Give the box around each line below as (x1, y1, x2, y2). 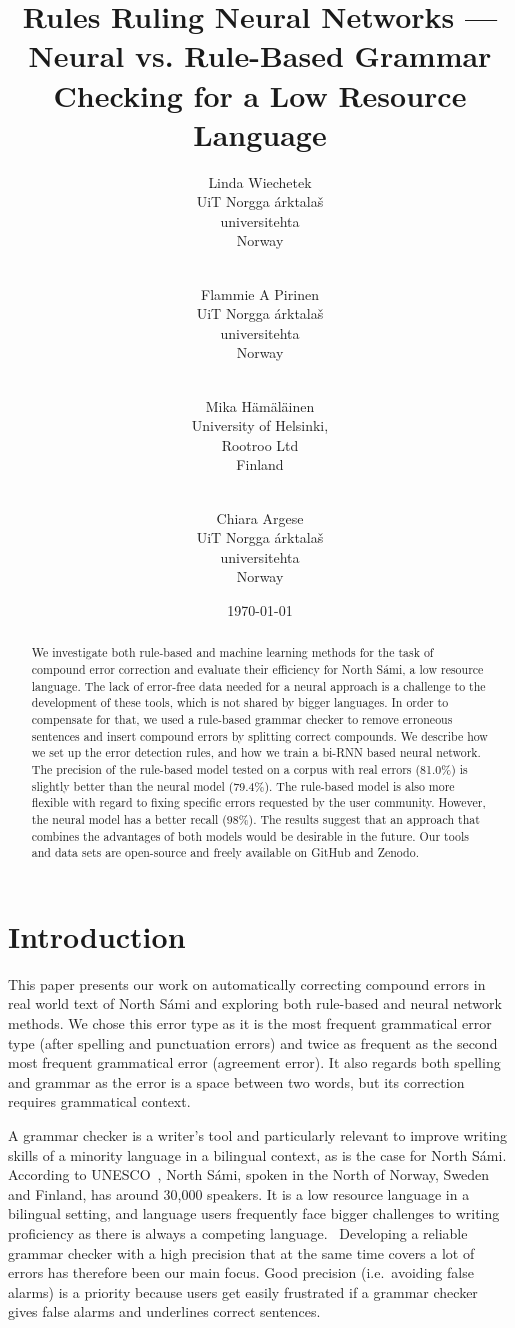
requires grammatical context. (8, 1091, 191, 1112)
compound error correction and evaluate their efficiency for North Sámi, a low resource (31, 661, 484, 678)
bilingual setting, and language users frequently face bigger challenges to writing (8, 1203, 500, 1224)
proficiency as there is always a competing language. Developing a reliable (8, 1222, 468, 1243)
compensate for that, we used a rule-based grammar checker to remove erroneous (31, 710, 453, 727)
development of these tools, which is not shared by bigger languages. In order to (31, 694, 449, 711)
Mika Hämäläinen (205, 395, 315, 416)
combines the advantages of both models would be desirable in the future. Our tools (31, 827, 469, 844)
